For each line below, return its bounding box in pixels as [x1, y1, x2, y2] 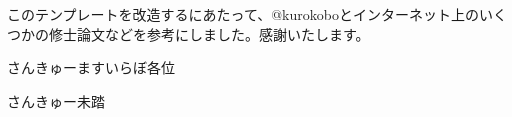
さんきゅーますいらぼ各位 [7, 57, 175, 78]
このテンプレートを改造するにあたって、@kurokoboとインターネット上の [7, 4, 479, 24]
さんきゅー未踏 [7, 90, 105, 111]
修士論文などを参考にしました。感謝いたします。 [48, 23, 370, 44]
